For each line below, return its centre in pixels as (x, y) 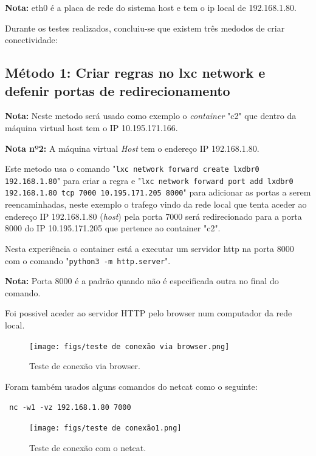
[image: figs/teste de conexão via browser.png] (129, 346)
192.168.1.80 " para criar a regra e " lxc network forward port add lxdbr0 (149, 180)
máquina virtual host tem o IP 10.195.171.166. (91, 127)
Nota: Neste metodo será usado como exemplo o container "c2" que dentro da (151, 116)
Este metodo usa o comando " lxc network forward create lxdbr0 (132, 168)
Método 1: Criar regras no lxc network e (135, 73)
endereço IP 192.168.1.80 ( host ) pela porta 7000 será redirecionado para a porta (153, 216)
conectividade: (31, 40)
